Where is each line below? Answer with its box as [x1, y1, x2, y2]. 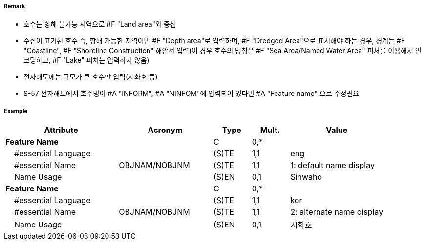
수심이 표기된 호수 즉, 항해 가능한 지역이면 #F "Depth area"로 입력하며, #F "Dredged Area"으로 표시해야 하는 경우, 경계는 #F [23, 37, 405, 45]
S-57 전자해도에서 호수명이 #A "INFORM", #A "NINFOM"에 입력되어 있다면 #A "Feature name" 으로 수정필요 [23, 89, 360, 98]
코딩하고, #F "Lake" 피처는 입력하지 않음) [23, 56, 149, 65]
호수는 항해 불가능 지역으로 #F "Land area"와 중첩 [23, 20, 176, 29]
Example [4, 107, 28, 114]
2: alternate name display [290, 207, 383, 217]
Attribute [44, 125, 78, 135]
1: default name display [290, 160, 375, 170]
